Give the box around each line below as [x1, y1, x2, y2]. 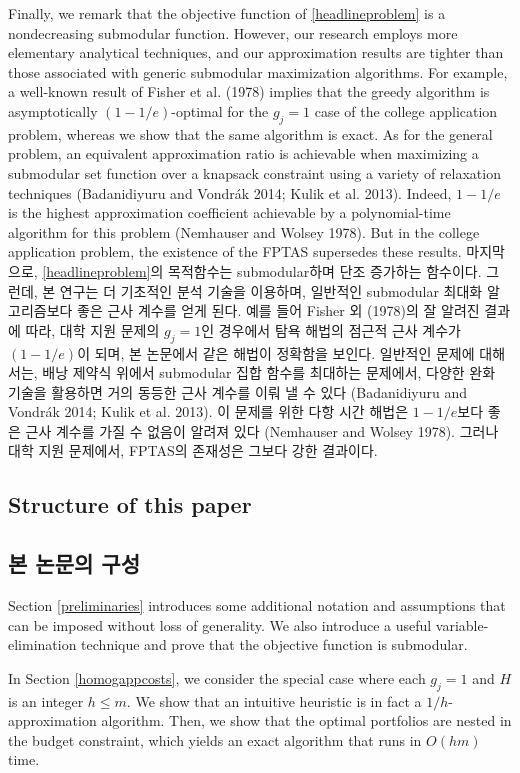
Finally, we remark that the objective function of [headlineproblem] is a [8, 3, 446, 23]
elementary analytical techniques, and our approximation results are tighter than [8, 42, 504, 63]
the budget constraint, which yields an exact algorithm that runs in [8, 729, 422, 750]
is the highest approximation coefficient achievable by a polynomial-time [8, 202, 451, 223]
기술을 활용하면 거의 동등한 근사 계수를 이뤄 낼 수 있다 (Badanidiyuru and [8, 381, 468, 402]
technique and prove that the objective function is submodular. [81, 634, 468, 655]
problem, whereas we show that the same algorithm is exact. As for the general [8, 123, 493, 144]
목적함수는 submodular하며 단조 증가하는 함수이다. [168, 260, 482, 281]
